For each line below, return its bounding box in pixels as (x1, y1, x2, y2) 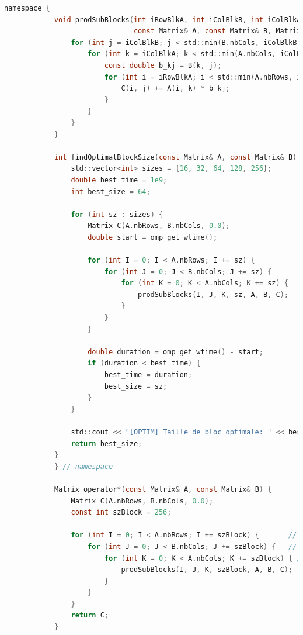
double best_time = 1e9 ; (71, 175, 168, 184)
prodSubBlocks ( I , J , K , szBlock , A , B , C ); (121, 565, 293, 574)
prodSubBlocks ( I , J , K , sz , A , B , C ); (138, 290, 288, 299)
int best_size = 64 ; (71, 187, 151, 196)
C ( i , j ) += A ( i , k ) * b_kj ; (121, 84, 230, 93)
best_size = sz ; (104, 382, 168, 391)
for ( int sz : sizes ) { (71, 210, 163, 219)
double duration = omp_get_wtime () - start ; (88, 347, 263, 356)
